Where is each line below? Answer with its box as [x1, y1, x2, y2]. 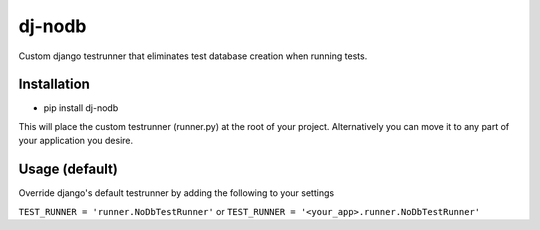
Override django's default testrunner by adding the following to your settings [18, 187, 335, 199]
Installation [18, 76, 90, 93]
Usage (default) [18, 161, 119, 178]
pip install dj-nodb [43, 102, 119, 114]
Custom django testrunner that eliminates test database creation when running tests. [18, 50, 368, 62]
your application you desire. [18, 135, 134, 147]
